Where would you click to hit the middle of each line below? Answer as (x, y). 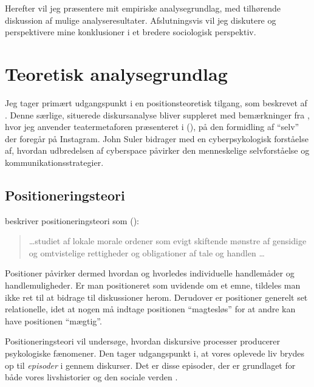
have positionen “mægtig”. (53, 320)
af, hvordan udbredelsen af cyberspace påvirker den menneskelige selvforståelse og (157, 150)
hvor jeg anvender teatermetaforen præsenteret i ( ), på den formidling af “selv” (152, 127)
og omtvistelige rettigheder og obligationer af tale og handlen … (147, 252)
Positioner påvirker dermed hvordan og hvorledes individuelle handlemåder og (150, 273)
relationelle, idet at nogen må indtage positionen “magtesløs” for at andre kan (150, 309)
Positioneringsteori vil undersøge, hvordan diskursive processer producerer (143, 341)
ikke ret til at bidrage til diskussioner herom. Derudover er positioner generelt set (156, 297)
